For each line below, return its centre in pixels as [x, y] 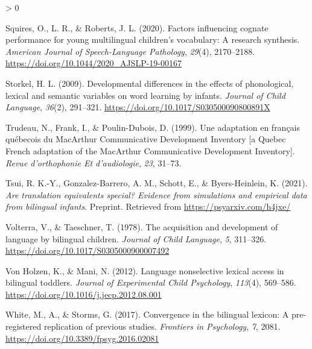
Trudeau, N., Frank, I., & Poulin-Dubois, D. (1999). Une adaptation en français [153, 127]
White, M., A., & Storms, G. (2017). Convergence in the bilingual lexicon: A [147, 314]
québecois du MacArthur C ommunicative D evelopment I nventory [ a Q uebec [146, 139]
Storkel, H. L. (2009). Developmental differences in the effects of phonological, [150, 83]
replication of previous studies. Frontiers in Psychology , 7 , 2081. [162, 326]
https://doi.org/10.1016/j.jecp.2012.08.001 [84, 294]
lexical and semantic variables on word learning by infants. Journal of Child [145, 95]
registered [24, 326]
